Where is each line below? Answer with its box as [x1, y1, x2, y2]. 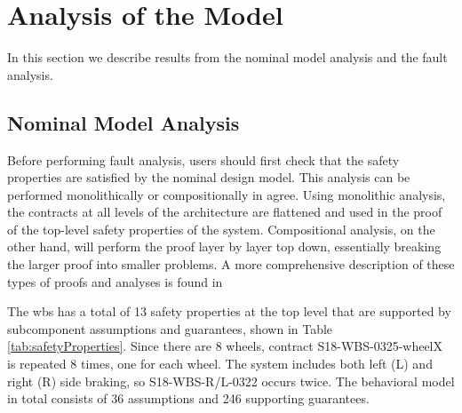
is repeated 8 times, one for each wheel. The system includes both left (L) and [7, 354, 433, 373]
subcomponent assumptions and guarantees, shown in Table [7, 319, 333, 338]
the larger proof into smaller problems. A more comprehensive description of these [7, 255, 455, 274]
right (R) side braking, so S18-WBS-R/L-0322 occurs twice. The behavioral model [7, 371, 455, 390]
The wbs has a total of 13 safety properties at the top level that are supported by [7, 302, 451, 321]
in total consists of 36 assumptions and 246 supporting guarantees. [7, 389, 370, 408]
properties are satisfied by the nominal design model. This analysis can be [7, 168, 410, 187]
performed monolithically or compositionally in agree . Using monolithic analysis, [7, 185, 446, 203]
